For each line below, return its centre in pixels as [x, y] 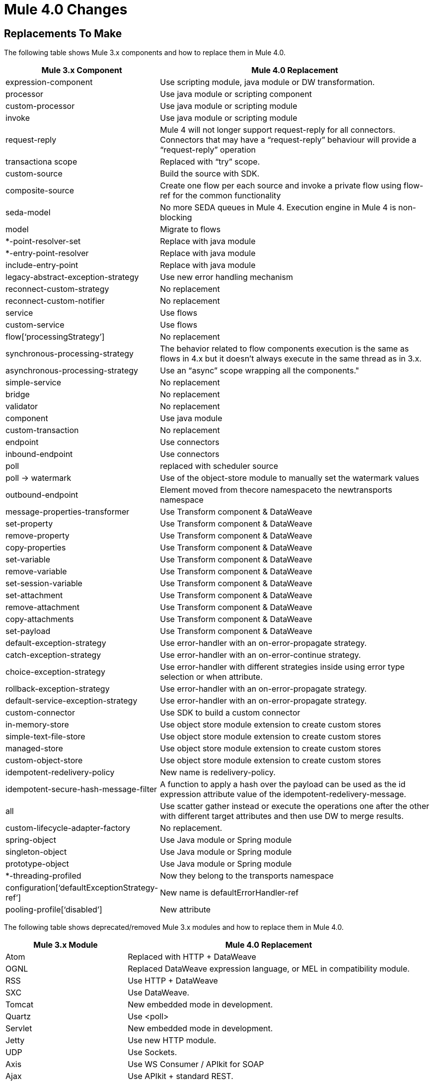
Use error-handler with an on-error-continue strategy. [260, 655]
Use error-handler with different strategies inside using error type [282, 667]
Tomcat [20, 1005]
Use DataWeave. [159, 993]
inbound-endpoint [39, 454]
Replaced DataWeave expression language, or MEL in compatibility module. [269, 969]
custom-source [34, 174]
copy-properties [36, 548]
